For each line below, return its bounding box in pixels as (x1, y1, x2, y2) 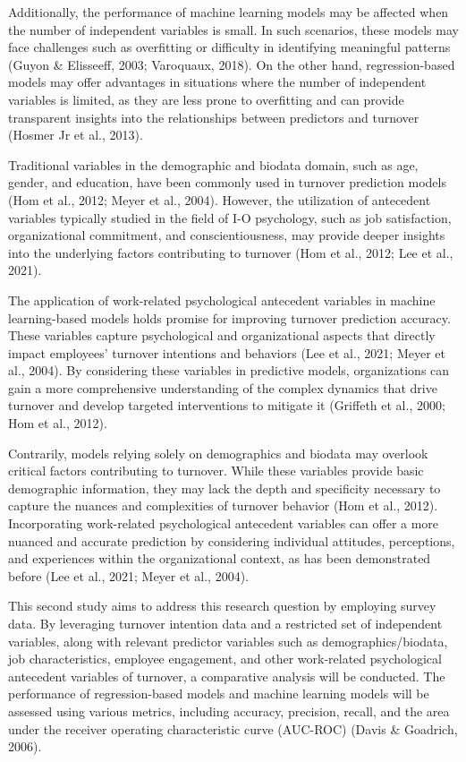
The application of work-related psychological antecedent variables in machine (8, 290, 436, 309)
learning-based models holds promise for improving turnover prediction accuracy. (8, 308, 451, 327)
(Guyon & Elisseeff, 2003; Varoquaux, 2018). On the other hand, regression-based (8, 55, 455, 73)
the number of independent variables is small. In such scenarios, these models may (8, 20, 459, 39)
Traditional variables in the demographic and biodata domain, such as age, (8, 155, 419, 174)
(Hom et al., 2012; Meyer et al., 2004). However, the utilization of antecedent (8, 190, 431, 209)
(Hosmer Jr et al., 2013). (8, 125, 143, 144)
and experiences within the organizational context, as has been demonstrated (8, 549, 431, 568)
